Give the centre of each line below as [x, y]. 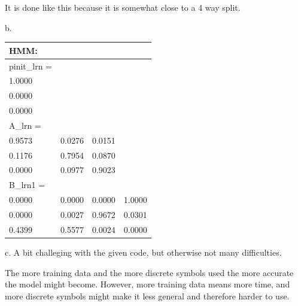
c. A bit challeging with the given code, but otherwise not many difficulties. [143, 252]
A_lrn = [25, 125]
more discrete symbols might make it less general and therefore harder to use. [147, 296]
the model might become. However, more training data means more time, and [148, 284]
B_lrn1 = [27, 185]
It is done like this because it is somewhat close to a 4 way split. [123, 7]
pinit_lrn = [31, 66]
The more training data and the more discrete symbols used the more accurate [149, 272]
